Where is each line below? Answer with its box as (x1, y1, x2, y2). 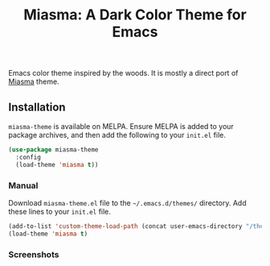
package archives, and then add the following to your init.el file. (8, 131, 227, 139)
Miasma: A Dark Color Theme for (23, 6, 247, 24)
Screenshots (8, 248, 59, 260)
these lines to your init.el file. (8, 206, 111, 216)
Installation (8, 100, 66, 114)
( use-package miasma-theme (8, 146, 99, 154)
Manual (8, 180, 39, 191)
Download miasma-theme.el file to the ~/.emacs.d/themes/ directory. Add (8, 197, 247, 207)
